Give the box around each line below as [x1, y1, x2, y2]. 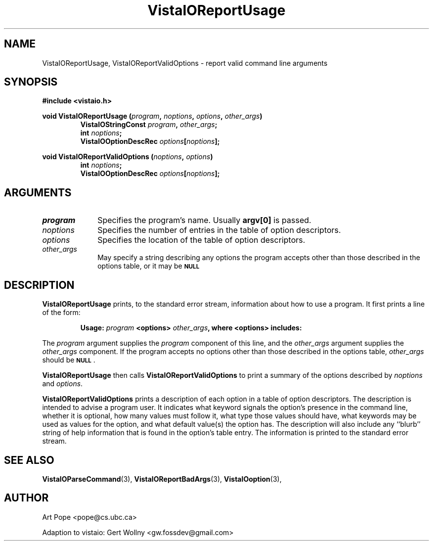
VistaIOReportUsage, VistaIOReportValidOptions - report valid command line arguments [42, 58, 328, 67]
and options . [42, 379, 83, 388]
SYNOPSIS [4, 76, 58, 89]
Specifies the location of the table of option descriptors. [97, 235, 305, 245]
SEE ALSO [4, 454, 54, 466]
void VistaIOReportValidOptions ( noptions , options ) [42, 152, 213, 161]
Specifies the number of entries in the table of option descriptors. [97, 225, 341, 235]
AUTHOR [4, 492, 49, 504]
